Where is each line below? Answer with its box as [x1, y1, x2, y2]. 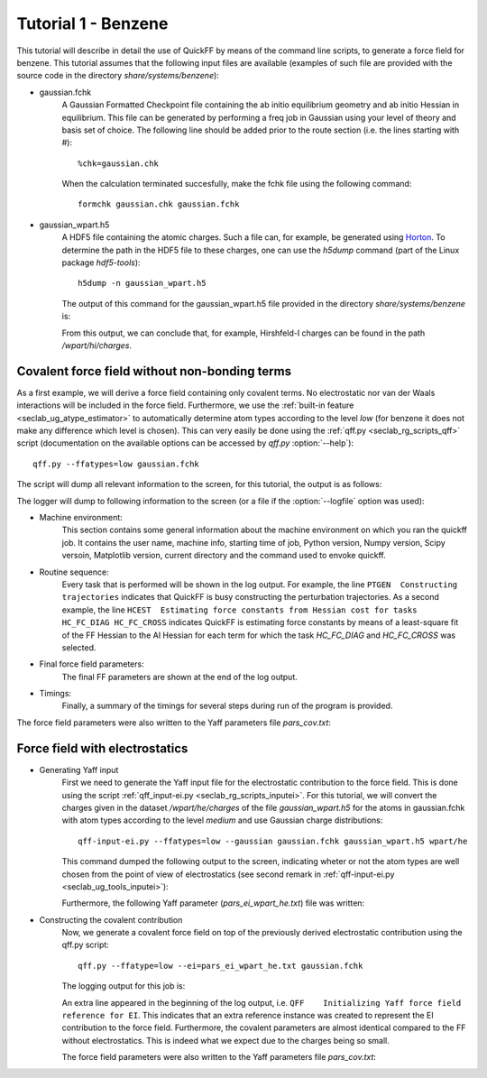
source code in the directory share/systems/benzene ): [16, 70, 220, 81]
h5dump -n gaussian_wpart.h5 [78, 278, 207, 289]
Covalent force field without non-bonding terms [16, 364, 292, 379]
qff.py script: [61, 939, 110, 951]
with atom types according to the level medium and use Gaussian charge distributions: [61, 815, 383, 825]
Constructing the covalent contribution [39, 914, 183, 925]
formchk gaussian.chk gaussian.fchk [78, 199, 240, 209]
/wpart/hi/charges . [61, 339, 133, 351]
